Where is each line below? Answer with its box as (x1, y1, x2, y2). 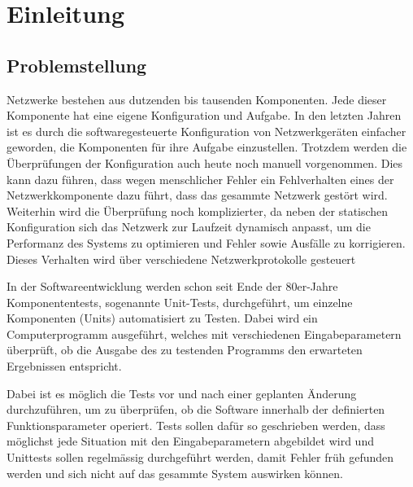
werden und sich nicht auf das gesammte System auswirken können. (7, 464, 343, 481)
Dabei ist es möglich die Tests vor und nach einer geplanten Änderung (7, 384, 357, 401)
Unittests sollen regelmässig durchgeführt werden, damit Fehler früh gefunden (7, 449, 394, 466)
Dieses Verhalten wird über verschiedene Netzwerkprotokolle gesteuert (7, 250, 356, 267)
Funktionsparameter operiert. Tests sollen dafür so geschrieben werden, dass (7, 416, 385, 433)
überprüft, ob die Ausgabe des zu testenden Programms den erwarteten (7, 341, 363, 358)
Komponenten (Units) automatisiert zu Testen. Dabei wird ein (7, 309, 318, 327)
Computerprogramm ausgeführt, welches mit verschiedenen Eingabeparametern (7, 325, 402, 342)
